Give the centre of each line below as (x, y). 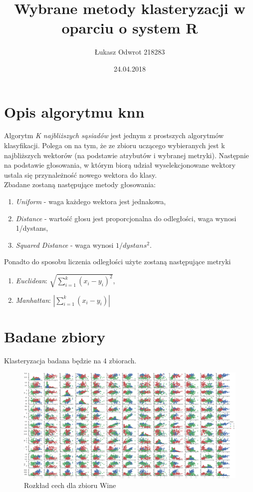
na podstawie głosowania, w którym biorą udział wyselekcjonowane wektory (120, 165)
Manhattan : (33, 300)
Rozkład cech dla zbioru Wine (70, 485)
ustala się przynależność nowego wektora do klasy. (81, 174)
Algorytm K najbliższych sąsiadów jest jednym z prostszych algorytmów (114, 135)
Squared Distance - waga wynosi (65, 244)
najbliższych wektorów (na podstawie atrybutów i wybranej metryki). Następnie (126, 155)
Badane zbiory (55, 336)
